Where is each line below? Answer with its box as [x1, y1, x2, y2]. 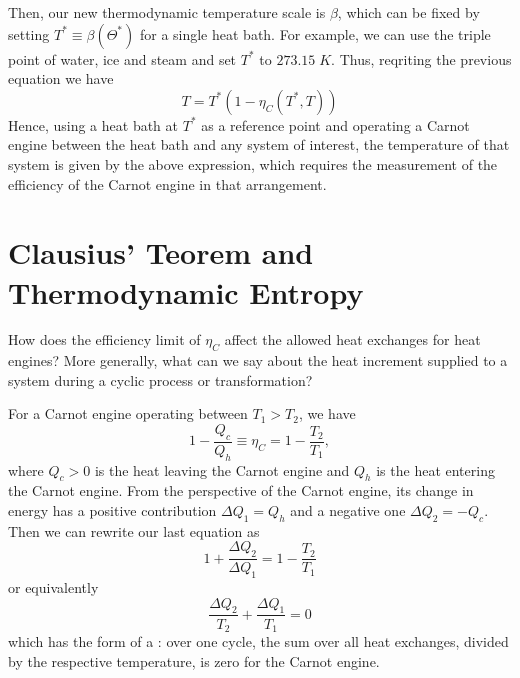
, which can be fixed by [337, 2, 480, 22]
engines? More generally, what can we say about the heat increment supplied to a [8, 350, 508, 371]
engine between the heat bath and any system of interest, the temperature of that [8, 134, 510, 155]
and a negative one [290, 500, 406, 521]
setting [8, 23, 50, 44]
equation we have [8, 68, 114, 89]
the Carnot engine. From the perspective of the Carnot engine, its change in [8, 480, 474, 501]
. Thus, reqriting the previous [331, 48, 512, 69]
